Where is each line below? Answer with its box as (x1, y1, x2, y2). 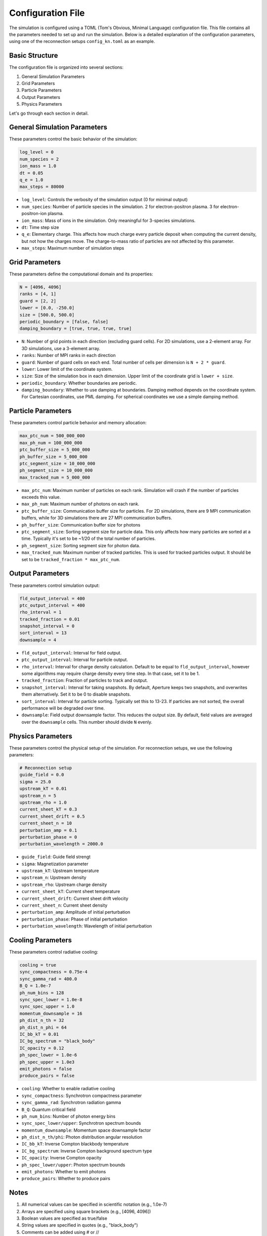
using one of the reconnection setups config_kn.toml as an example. (9, 39, 155, 44)
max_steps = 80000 (19, 184, 64, 190)
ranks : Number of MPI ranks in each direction (21, 353, 116, 358)
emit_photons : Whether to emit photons (21, 1169, 106, 1175)
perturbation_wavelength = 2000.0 (19, 841, 103, 847)
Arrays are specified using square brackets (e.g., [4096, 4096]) (21, 1208, 151, 1214)
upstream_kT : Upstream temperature (21, 868, 99, 874)
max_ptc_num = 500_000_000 (19, 433, 85, 439)
